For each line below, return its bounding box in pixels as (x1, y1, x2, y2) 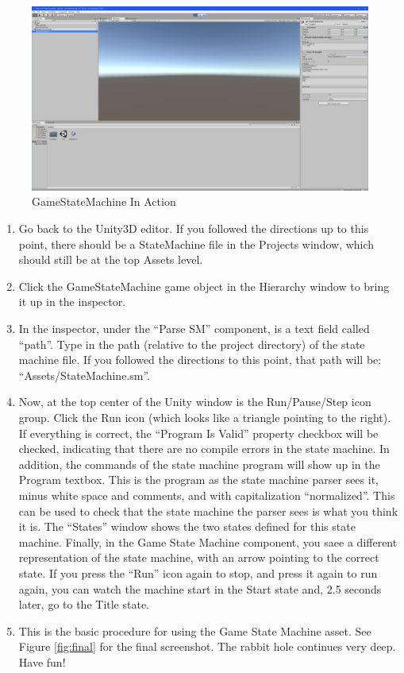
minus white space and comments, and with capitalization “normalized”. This (18, 486, 395, 503)
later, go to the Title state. (18, 596, 150, 613)
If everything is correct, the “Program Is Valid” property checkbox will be (18, 424, 379, 441)
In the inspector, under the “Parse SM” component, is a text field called (18, 320, 370, 337)
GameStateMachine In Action (32, 193, 176, 210)
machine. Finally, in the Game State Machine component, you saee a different (18, 533, 398, 550)
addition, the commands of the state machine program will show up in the (18, 455, 380, 472)
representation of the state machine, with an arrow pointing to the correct (18, 549, 379, 566)
